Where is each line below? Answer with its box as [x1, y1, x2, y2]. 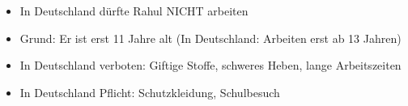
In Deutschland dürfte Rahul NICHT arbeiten [19, 2, 249, 19]
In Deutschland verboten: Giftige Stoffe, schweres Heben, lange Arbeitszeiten [19, 57, 402, 74]
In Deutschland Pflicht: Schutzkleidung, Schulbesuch [19, 83, 280, 100]
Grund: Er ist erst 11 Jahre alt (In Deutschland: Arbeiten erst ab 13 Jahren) [19, 29, 402, 46]
